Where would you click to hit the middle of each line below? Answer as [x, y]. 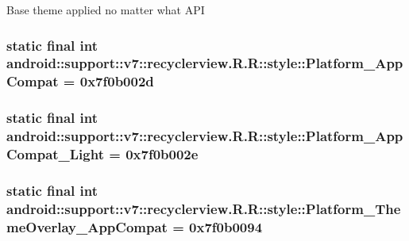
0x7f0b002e [162, 154]
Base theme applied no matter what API [106, 10]
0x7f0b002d [117, 81]
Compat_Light [55, 154]
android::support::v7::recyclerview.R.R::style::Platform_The [204, 208]
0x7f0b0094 [226, 226]
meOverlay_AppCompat [87, 226]
